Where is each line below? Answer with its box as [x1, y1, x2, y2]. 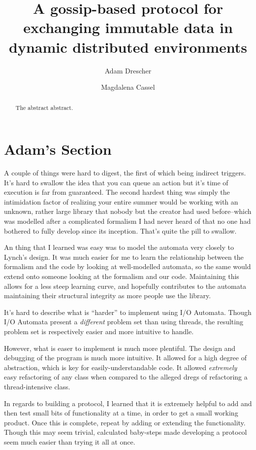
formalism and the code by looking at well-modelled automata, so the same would [4, 261, 251, 272]
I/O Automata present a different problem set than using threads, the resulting [4, 316, 243, 327]
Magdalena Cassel [101, 82, 155, 92]
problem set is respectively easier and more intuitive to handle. [4, 326, 194, 336]
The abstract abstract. [15, 104, 73, 112]
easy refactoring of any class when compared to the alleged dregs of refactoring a [4, 372, 248, 382]
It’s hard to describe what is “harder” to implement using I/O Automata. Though [4, 307, 252, 317]
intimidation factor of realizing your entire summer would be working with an [4, 196, 238, 207]
